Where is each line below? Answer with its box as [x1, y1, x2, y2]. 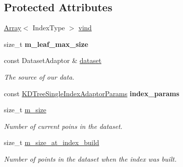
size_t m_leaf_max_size [4, 39, 89, 49]
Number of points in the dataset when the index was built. [4, 153, 177, 164]
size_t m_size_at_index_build [4, 137, 99, 147]
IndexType [32, 22, 65, 33]
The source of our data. [4, 71, 74, 82]
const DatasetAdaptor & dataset [4, 55, 102, 65]
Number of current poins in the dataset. [4, 121, 123, 131]
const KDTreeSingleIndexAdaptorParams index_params [4, 88, 180, 98]
